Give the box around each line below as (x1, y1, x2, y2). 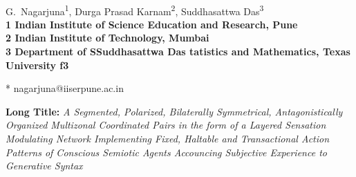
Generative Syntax (6, 158, 83, 173)
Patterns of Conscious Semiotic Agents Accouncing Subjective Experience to (6, 145, 327, 159)
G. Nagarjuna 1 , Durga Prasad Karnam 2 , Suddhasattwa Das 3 (6, 1, 264, 18)
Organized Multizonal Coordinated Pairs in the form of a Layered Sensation (6, 118, 326, 132)
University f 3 (6, 57, 69, 72)
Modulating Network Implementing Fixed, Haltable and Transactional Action (6, 131, 330, 145)
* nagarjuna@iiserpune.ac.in (6, 81, 124, 95)
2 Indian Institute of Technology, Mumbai (6, 30, 209, 45)
